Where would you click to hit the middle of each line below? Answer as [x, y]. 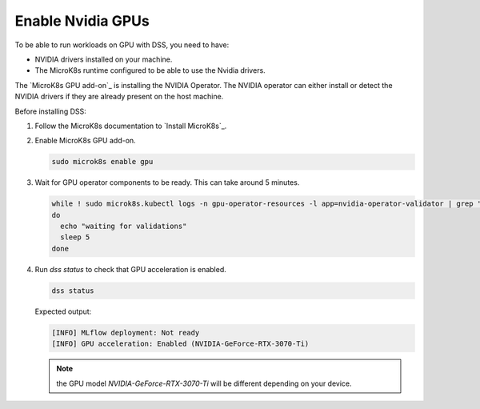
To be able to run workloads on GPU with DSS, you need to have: [122, 45]
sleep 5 [75, 237]
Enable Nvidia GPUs [82, 21]
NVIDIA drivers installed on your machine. [104, 59]
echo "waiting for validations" [124, 227]
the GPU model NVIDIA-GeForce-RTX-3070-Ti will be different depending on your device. [204, 383]
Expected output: [63, 311]
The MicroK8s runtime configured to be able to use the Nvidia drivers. [150, 70]
